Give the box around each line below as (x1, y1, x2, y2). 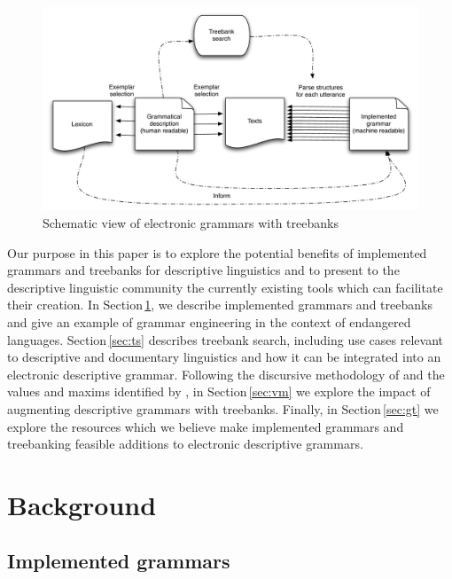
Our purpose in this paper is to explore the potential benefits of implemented (7, 243, 427, 262)
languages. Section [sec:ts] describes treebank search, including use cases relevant (7, 330, 443, 348)
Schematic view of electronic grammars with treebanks (43, 213, 339, 231)
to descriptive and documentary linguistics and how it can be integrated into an (7, 348, 441, 366)
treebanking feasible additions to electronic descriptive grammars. (7, 434, 363, 453)
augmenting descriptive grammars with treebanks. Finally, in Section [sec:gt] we (7, 399, 439, 418)
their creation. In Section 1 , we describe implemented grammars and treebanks (7, 295, 433, 314)
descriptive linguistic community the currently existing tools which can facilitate (7, 278, 443, 296)
